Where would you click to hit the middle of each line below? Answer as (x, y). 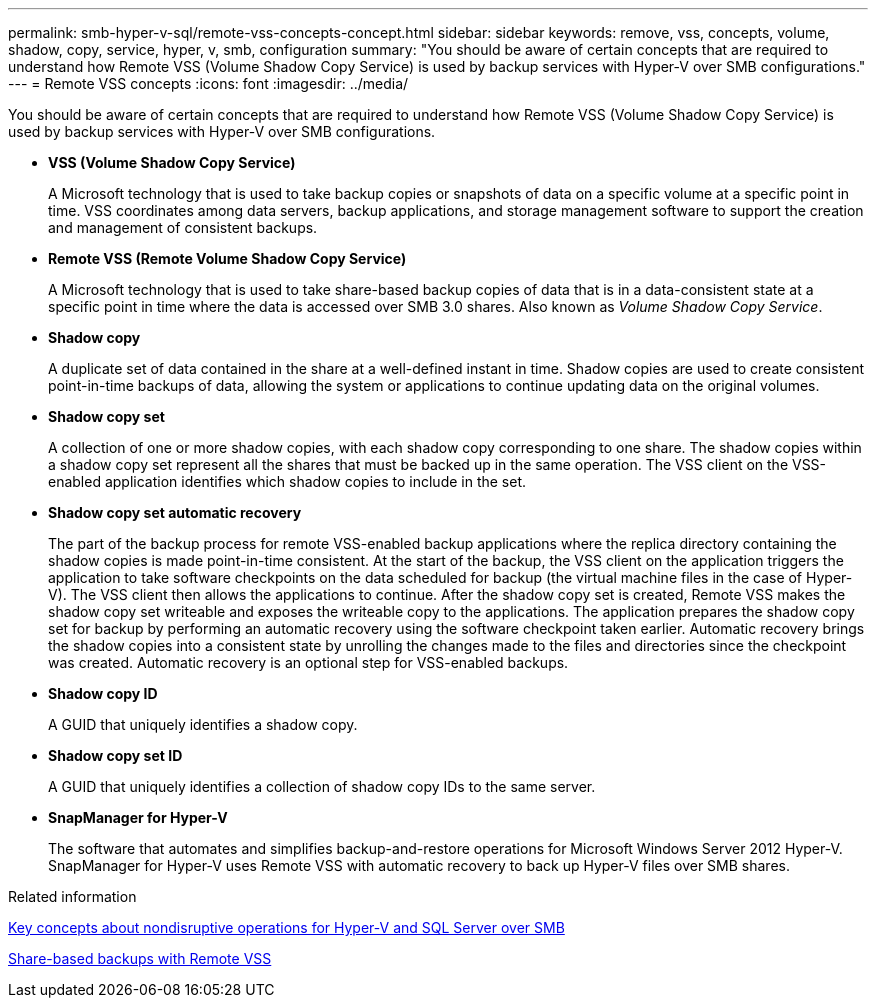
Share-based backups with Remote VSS (140, 958)
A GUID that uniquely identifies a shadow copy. (203, 724)
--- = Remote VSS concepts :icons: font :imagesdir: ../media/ (208, 83)
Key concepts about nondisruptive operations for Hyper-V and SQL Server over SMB (286, 927)
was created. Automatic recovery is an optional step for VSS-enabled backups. (308, 662)
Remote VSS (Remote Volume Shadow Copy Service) (227, 258)
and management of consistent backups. (183, 227)
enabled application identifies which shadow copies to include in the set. (287, 481)
